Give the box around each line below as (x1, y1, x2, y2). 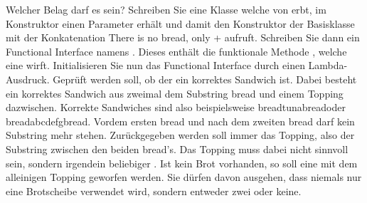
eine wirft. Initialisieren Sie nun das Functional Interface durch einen (6, 58, 305, 73)
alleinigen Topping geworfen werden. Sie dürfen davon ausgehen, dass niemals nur (6, 170, 362, 184)
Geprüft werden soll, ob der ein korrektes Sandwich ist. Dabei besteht (53, 71, 357, 86)
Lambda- (308, 58, 348, 73)
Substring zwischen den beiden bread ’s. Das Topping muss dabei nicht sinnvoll (6, 141, 349, 156)
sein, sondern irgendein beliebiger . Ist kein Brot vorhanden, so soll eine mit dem (6, 155, 358, 170)
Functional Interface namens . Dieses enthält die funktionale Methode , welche (6, 43, 347, 58)
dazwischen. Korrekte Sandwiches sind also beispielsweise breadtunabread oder (6, 100, 346, 115)
